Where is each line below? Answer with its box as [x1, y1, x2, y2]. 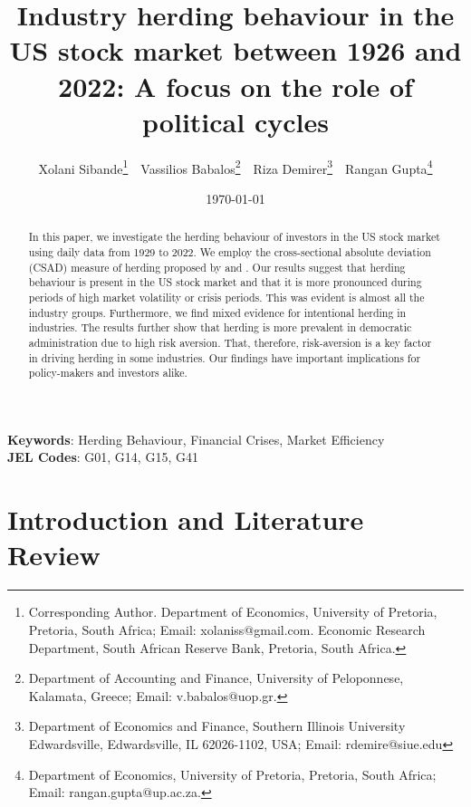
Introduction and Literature [7, 501, 364, 538]
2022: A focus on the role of [58, 67, 413, 104]
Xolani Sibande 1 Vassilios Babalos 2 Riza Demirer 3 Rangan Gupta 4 [38, 156, 433, 178]
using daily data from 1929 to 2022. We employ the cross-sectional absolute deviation [28, 244, 431, 259]
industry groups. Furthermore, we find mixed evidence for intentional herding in [28, 304, 407, 320]
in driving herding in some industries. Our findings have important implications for [28, 350, 421, 365]
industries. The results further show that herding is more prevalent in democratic [28, 320, 412, 335]
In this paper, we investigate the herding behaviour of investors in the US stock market [28, 229, 440, 245]
